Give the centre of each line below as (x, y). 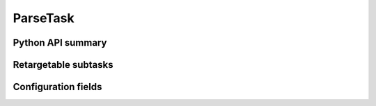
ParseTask (44, 18)
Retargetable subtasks (63, 65)
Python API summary (60, 43)
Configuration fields (57, 87)
